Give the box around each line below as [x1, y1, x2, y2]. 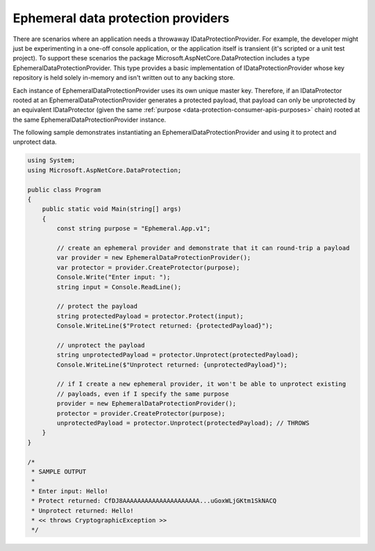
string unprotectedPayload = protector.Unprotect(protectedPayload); [56, 351, 299, 359]
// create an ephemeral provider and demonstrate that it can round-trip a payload [56, 244, 350, 252]
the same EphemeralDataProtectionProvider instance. [12, 115, 167, 124]
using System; [27, 156, 76, 165]
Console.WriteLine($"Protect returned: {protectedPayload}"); [56, 322, 274, 330]
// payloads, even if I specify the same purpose [56, 390, 229, 397]
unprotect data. [12, 138, 57, 146]
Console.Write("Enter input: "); [56, 273, 171, 281]
